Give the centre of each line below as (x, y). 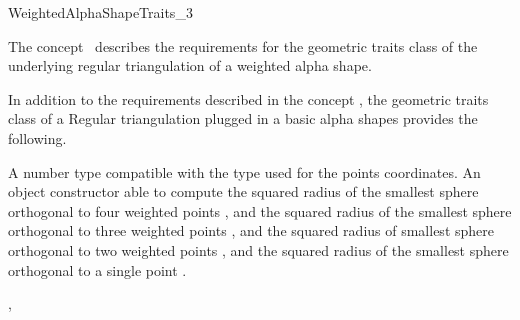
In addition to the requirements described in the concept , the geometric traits (248, 98)
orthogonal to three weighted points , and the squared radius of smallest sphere (251, 230)
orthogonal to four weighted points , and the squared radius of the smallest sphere (260, 210)
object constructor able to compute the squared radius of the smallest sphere (243, 191)
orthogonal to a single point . (97, 269)
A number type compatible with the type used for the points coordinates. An (244, 171)
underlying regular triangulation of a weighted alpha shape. (190, 65)
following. (37, 137)
